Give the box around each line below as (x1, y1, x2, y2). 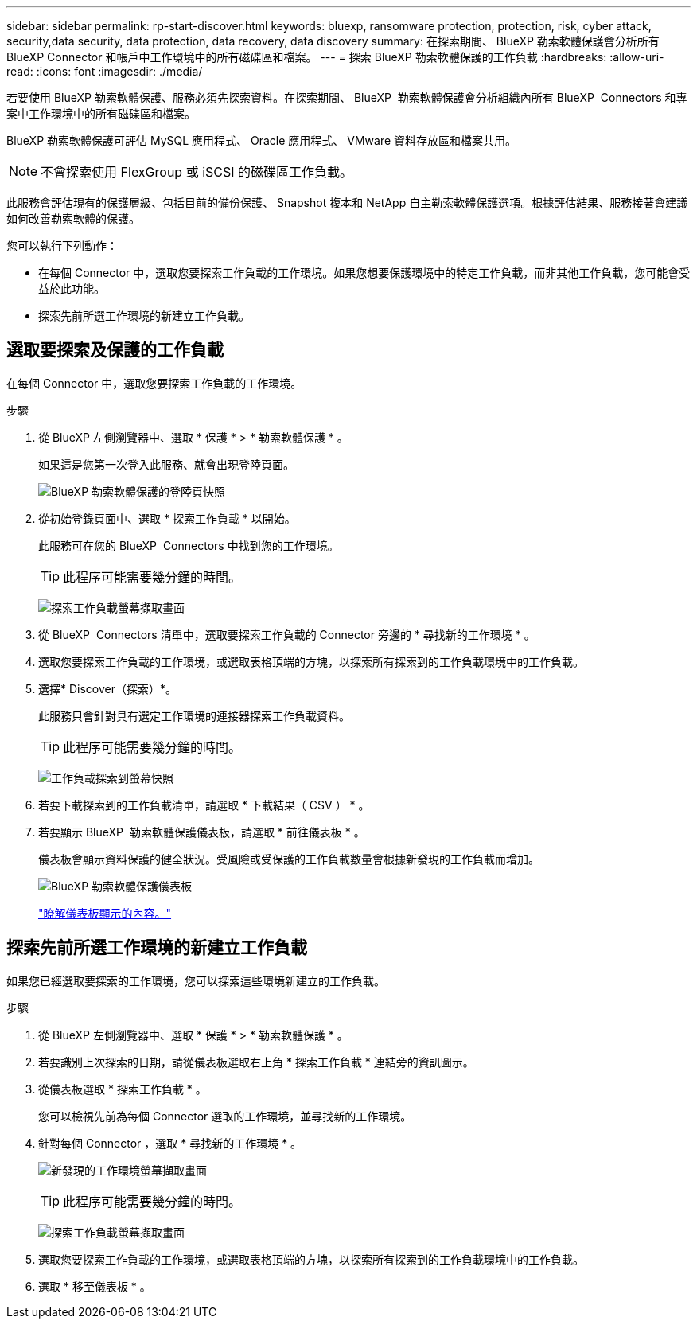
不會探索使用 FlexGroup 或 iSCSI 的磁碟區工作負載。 (41, 164, 353, 180)
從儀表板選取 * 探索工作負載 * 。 (38, 1081, 207, 1096)
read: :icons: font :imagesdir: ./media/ (6, 64, 203, 78)
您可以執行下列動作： (6, 239, 118, 252)
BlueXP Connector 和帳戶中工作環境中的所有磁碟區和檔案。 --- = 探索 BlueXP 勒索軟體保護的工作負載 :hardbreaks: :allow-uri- (6, 50, 664, 64)
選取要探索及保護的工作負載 (6, 340, 224, 360)
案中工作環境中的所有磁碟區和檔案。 (6, 107, 196, 120)
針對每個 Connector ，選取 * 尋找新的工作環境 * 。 (38, 1136, 302, 1150)
